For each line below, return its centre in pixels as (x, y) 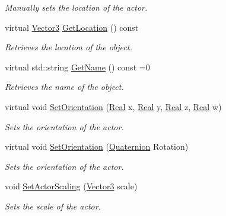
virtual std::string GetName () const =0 (77, 67)
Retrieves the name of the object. (64, 87)
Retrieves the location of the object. (69, 47)
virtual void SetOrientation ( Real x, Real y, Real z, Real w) (113, 106)
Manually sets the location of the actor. (76, 7)
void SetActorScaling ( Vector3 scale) (71, 186)
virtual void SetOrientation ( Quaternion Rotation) (97, 146)
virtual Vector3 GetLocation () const (72, 27)
